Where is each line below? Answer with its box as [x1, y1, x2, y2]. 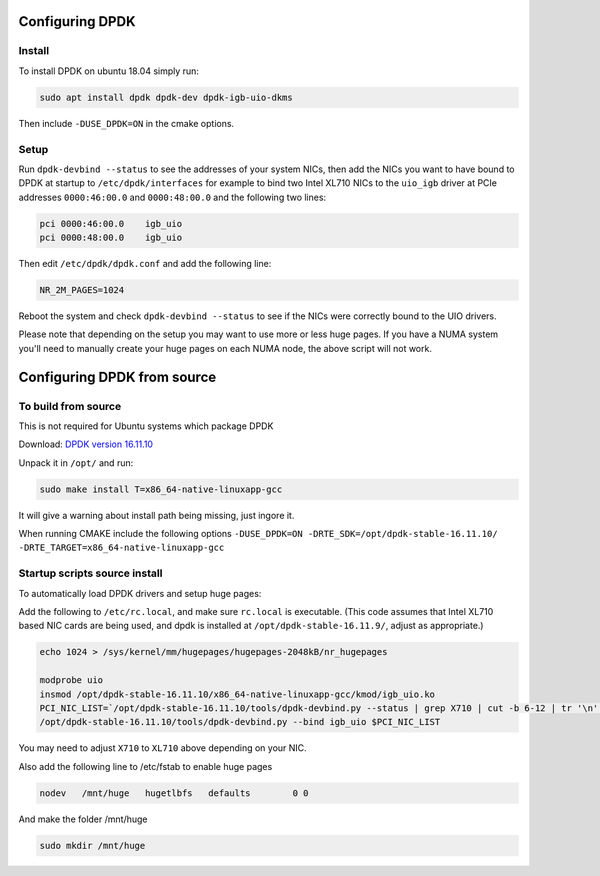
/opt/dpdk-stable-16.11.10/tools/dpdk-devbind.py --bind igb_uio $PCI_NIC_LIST [39, 716, 441, 728]
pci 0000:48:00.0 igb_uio [39, 232, 183, 244]
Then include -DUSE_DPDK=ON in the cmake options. [18, 117, 235, 129]
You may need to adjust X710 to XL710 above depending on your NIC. [18, 742, 307, 754]
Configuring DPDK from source [18, 368, 217, 385]
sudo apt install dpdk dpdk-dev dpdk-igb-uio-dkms [39, 91, 294, 103]
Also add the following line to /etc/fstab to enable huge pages [18, 760, 273, 772]
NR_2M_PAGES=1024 [39, 285, 125, 295]
